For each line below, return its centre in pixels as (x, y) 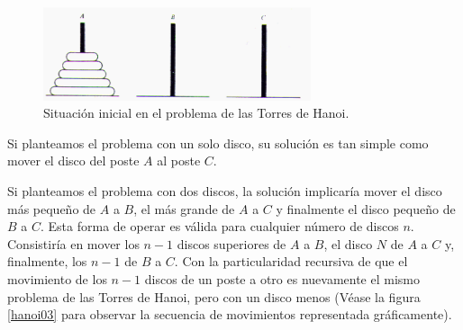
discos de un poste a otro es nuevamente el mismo (282, 278)
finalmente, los (47, 261)
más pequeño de (52, 208)
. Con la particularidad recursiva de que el (291, 261)
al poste (179, 161)
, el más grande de (184, 208)
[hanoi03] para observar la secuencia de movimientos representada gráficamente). (230, 314)
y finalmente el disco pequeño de (366, 208)
